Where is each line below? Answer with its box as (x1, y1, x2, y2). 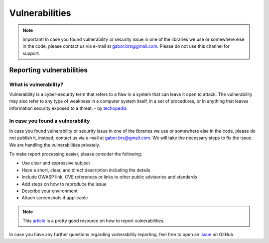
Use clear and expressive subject (21, 160, 90, 166)
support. (22, 50, 40, 56)
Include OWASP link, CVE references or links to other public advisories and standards (21, 174, 197, 180)
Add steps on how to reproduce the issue (21, 181, 107, 187)
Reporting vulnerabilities (9, 66, 88, 74)
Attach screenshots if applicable (21, 195, 88, 201)
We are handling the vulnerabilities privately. (9, 142, 101, 148)
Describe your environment (21, 188, 78, 194)
